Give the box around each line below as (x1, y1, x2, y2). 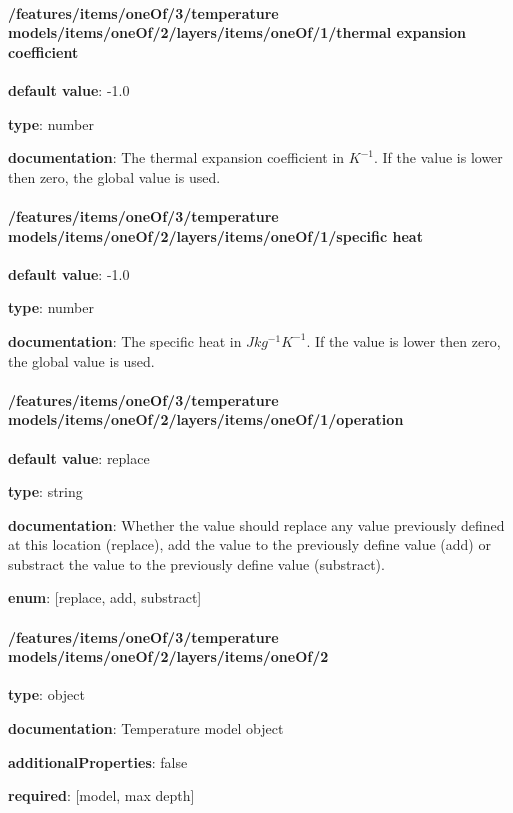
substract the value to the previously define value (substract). (8, 553, 385, 574)
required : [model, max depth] (8, 785, 195, 806)
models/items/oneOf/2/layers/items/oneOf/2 (8, 646, 329, 667)
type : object (8, 684, 85, 705)
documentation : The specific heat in (8, 330, 242, 351)
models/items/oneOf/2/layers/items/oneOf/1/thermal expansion (8, 22, 467, 43)
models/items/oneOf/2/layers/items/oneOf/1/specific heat (8, 225, 423, 246)
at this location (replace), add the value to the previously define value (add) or (8, 534, 491, 555)
